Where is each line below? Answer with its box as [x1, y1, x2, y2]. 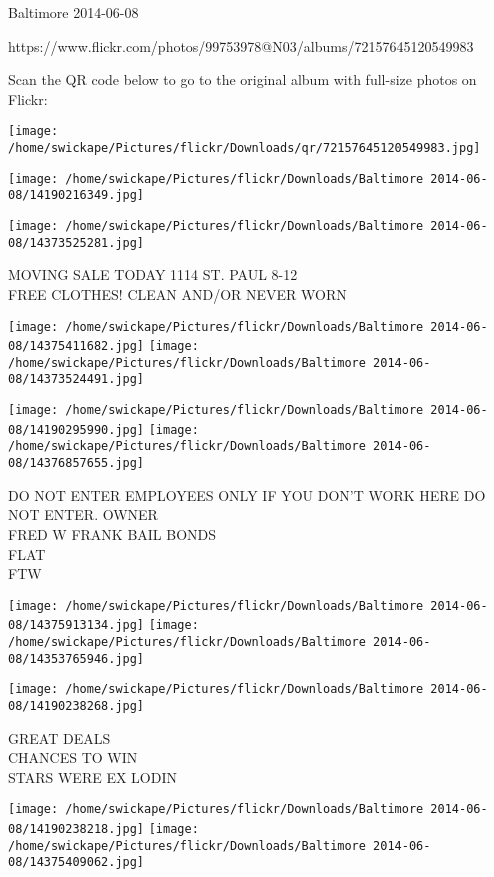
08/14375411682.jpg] [8, 339, 145, 354]
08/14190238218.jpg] [8, 822, 145, 837]
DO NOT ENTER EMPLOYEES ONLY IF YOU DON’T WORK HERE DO [8, 484, 486, 505]
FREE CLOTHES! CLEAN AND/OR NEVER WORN [8, 283, 347, 304]
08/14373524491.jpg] [8, 372, 145, 387]
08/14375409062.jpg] [8, 855, 145, 870]
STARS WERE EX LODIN [8, 766, 177, 787]
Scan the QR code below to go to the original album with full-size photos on [8, 69, 477, 90]
